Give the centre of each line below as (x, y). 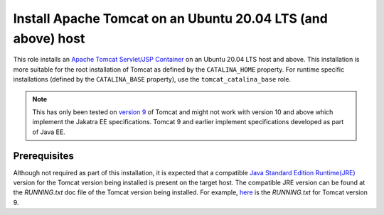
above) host (49, 38)
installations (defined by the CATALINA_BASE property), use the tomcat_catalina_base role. (152, 79)
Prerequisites (43, 156)
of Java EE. (49, 132)
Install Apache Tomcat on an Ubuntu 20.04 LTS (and (171, 18)
